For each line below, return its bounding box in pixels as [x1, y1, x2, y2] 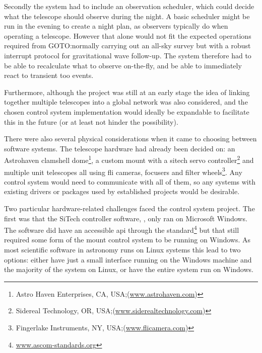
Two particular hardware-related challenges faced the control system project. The [4, 203, 255, 213]
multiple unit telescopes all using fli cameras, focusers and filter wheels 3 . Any [4, 165, 242, 177]
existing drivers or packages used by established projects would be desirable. [4, 186, 240, 197]
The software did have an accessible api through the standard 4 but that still [4, 223, 239, 235]
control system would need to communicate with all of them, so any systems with [4, 176, 255, 187]
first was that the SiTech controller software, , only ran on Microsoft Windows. [4, 213, 247, 223]
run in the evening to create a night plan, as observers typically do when [4, 21, 228, 31]
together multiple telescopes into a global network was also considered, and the [4, 97, 248, 107]
